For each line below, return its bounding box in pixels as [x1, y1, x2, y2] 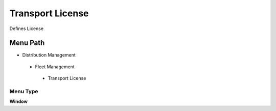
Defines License [9, 25, 43, 32]
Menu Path [9, 39, 45, 47]
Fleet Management [35, 64, 75, 70]
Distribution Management [22, 52, 76, 58]
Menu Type [9, 88, 38, 95]
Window [9, 98, 28, 104]
